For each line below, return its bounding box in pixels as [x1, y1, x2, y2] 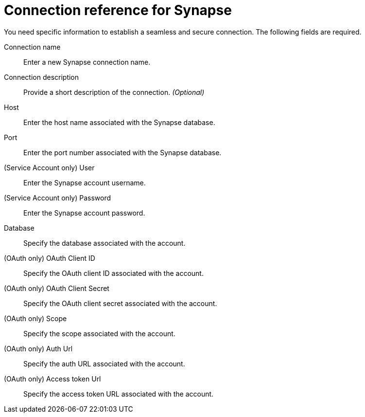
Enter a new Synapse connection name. [23, 57, 151, 66]
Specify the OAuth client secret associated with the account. [23, 299, 217, 308]
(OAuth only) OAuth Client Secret [4, 284, 109, 292]
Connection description [4, 73, 79, 81]
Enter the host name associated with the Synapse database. [23, 118, 215, 127]
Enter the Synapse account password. [23, 208, 145, 217]
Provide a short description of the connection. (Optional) [23, 88, 205, 96]
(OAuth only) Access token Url [4, 374, 101, 383]
